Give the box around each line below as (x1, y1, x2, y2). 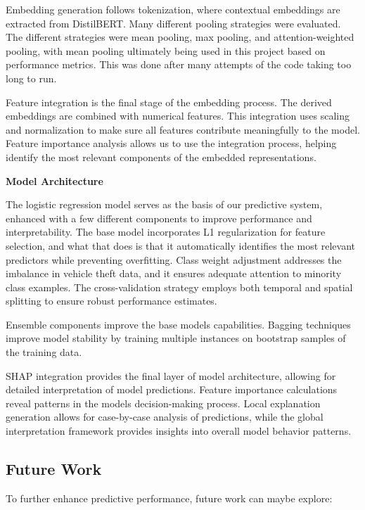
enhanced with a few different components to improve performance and (6, 210, 312, 225)
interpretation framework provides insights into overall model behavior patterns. (6, 423, 352, 438)
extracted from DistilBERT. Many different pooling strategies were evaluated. (6, 15, 341, 30)
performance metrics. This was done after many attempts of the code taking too (6, 57, 352, 72)
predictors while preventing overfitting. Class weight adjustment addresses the (6, 252, 342, 267)
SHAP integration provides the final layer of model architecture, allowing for (6, 368, 336, 383)
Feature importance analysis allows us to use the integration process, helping (6, 136, 337, 151)
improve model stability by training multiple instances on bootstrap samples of (6, 331, 346, 345)
